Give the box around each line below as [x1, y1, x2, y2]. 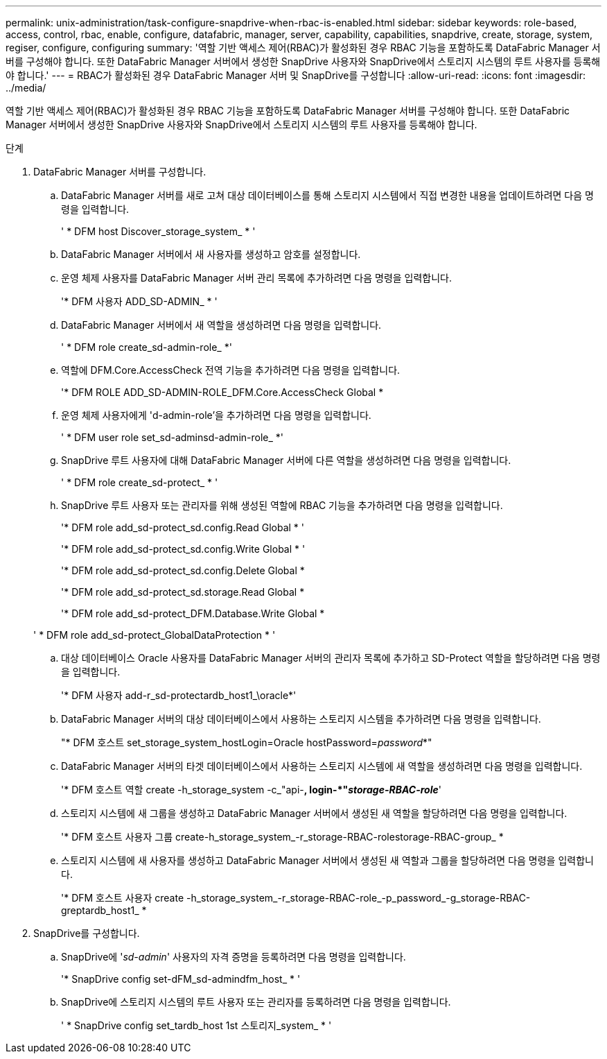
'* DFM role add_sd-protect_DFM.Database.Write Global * [61, 608, 325, 619]
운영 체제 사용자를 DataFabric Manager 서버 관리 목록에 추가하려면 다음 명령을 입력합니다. [61, 272, 452, 284]
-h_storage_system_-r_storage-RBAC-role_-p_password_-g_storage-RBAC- [186, 892, 531, 904]
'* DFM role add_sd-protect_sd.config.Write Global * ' [61, 543, 306, 555]
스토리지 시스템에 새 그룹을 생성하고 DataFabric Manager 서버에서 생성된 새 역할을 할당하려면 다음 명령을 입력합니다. [61, 807, 568, 819]
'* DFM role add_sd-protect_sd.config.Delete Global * [61, 565, 305, 576]
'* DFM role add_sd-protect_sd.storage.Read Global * [61, 586, 305, 598]
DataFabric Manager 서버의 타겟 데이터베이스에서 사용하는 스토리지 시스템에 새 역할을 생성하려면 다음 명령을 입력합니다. [61, 760, 583, 772]
